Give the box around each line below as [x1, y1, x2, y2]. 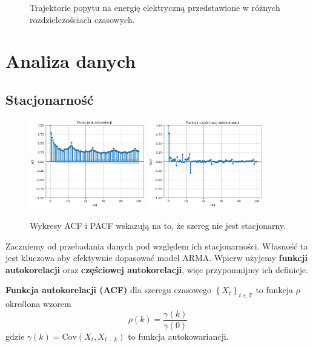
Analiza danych [5, 48, 136, 73]
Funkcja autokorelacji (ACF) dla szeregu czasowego [5, 283, 211, 296]
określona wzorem [5, 297, 71, 310]
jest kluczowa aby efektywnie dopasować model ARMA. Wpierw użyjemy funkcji [5, 251, 308, 264]
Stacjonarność [5, 90, 94, 108]
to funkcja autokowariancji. [128, 329, 229, 342]
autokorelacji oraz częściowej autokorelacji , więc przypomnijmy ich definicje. [5, 263, 309, 276]
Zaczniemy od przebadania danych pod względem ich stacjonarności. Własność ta [5, 239, 308, 252]
